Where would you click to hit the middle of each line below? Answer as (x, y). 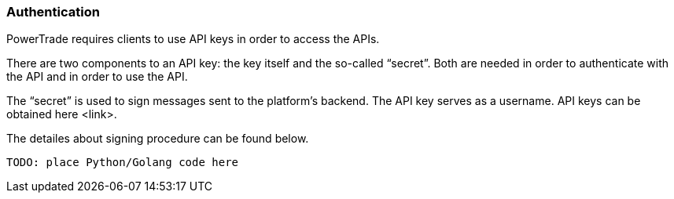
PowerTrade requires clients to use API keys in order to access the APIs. (193, 39)
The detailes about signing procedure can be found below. (158, 139)
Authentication (53, 12)
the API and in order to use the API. (97, 77)
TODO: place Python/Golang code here (123, 163)
